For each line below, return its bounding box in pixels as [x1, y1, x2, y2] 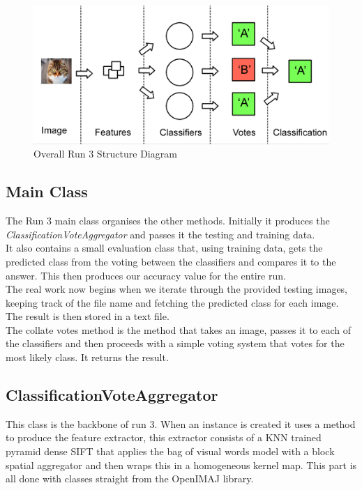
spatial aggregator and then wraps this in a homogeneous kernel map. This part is [6, 457, 357, 472]
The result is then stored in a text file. [6, 309, 169, 323]
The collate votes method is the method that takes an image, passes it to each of [6, 322, 352, 337]
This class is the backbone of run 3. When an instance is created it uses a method [6, 416, 356, 431]
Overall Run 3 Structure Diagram [33, 146, 177, 161]
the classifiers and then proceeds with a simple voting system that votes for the [6, 336, 345, 351]
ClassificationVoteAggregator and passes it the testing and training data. [6, 227, 315, 241]
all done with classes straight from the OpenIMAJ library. [6, 471, 254, 486]
